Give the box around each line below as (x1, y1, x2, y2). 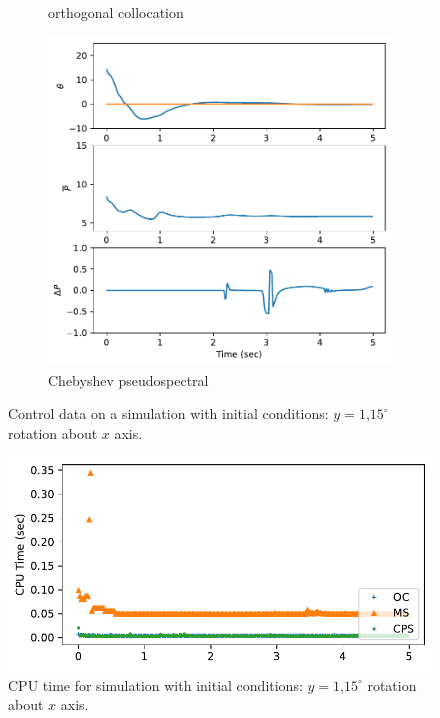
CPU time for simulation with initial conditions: (8, 674, 303, 695)
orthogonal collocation (48, 2, 184, 22)
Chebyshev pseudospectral (48, 369, 209, 390)
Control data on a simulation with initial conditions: (8, 403, 329, 424)
